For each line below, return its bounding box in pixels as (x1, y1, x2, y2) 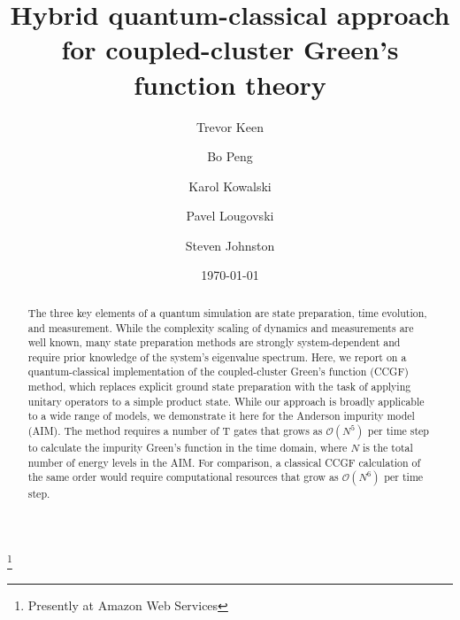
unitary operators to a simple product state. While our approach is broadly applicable (27, 393, 425, 408)
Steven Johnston (185, 236, 275, 254)
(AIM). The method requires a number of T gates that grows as (27, 423, 323, 438)
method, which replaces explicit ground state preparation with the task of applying (27, 379, 411, 394)
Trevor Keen (196, 117, 264, 136)
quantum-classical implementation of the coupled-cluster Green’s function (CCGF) (27, 364, 409, 379)
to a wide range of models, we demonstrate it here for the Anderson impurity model (27, 408, 415, 423)
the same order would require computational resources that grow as (27, 469, 339, 484)
